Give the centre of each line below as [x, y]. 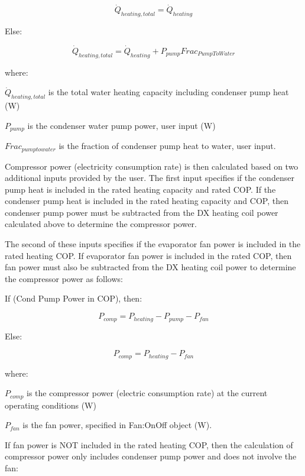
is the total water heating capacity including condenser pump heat [168, 92]
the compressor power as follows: [64, 278]
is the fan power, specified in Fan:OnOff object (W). [117, 425]
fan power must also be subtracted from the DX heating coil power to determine [150, 267]
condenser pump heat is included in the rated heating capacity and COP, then [147, 201]
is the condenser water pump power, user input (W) [121, 125]
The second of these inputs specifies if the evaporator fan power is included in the [153, 244]
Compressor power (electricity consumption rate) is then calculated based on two [152, 166]
